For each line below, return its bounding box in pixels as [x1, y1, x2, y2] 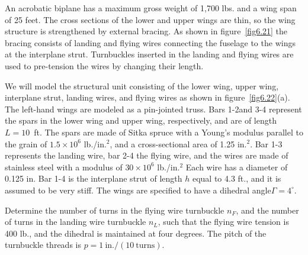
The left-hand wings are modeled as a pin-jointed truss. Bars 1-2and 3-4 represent [5, 102, 302, 115]
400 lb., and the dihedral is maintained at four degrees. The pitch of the [5, 227, 267, 239]
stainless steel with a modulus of [5, 160, 123, 173]
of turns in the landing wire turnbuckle [5, 215, 146, 228]
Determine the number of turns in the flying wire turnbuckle [5, 204, 224, 216]
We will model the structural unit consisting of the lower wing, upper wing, [5, 79, 279, 92]
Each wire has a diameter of [185, 160, 288, 173]
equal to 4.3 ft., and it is [192, 172, 281, 185]
